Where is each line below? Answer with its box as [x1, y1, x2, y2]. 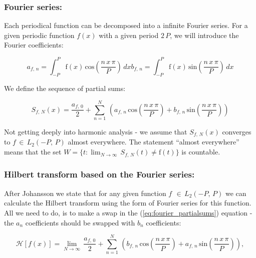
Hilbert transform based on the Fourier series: [4, 168, 195, 180]
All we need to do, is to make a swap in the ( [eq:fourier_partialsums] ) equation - [4, 207, 252, 217]
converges [222, 126, 251, 137]
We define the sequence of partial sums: [4, 83, 126, 93]
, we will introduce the [170, 29, 239, 40]
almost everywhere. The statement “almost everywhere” [68, 136, 239, 147]
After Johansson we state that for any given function [4, 187, 166, 198]
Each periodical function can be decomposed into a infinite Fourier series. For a [4, 20, 248, 30]
